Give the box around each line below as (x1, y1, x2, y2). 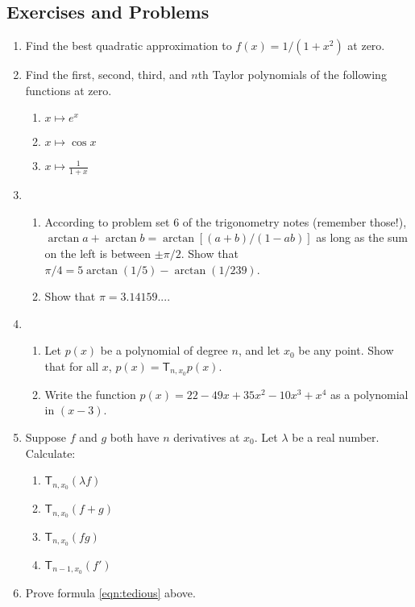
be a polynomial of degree (100, 342, 228, 359)
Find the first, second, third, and (25, 66, 188, 83)
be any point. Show (298, 342, 394, 359)
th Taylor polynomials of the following (197, 66, 387, 83)
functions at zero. (25, 81, 112, 98)
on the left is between (44, 245, 151, 261)
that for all (44, 357, 99, 374)
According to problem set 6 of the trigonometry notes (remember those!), (44, 213, 407, 230)
